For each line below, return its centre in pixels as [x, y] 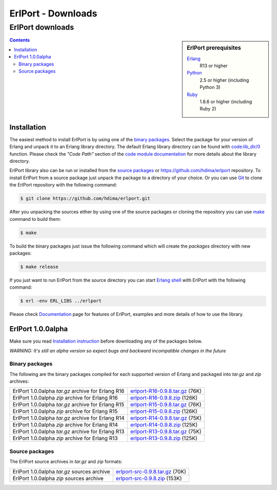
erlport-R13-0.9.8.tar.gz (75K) [166, 431]
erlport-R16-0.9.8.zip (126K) [164, 398]
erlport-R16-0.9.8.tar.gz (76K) [166, 391]
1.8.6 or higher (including [226, 102]
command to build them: [35, 219]
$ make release [39, 267]
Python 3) [210, 87]
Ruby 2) [208, 109]
